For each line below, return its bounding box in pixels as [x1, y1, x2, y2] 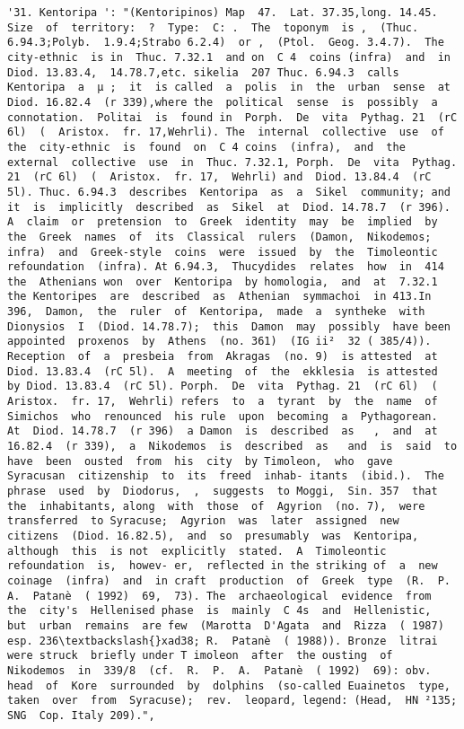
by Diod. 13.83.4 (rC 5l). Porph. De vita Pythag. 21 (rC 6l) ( [7, 380, 438, 393]
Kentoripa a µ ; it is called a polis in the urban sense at [7, 81, 451, 94]
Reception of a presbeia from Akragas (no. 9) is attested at [7, 350, 438, 364]
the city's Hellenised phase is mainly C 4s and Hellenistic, [7, 604, 432, 618]
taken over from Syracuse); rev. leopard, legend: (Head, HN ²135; [7, 694, 458, 707]
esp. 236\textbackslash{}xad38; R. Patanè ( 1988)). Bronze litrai [7, 634, 438, 647]
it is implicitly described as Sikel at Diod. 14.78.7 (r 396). [7, 200, 451, 214]
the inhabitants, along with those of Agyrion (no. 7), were [7, 499, 425, 513]
